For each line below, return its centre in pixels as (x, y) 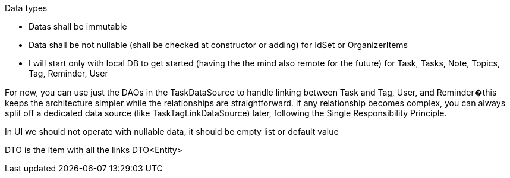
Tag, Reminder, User (68, 73)
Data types (26, 8)
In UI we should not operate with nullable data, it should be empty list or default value (172, 131)
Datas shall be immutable (78, 26)
